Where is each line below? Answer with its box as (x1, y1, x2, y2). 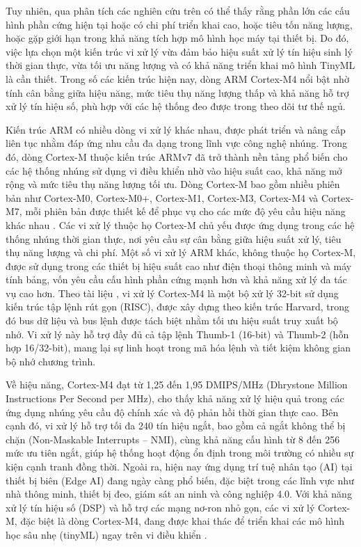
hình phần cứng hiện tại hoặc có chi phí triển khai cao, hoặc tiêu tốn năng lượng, (6, 17, 353, 31)
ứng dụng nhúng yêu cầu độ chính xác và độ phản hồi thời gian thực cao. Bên (6, 404, 339, 419)
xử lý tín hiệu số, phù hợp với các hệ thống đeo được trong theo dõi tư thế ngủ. (6, 99, 346, 113)
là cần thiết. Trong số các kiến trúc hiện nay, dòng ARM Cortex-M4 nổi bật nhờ (6, 71, 349, 86)
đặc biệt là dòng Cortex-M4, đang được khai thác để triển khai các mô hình (20, 514, 344, 528)
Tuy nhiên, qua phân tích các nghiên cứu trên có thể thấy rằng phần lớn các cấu (6, 3, 350, 17)
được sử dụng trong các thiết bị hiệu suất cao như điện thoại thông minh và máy (6, 258, 352, 273)
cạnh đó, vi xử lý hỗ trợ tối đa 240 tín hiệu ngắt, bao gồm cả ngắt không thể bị (6, 418, 346, 433)
